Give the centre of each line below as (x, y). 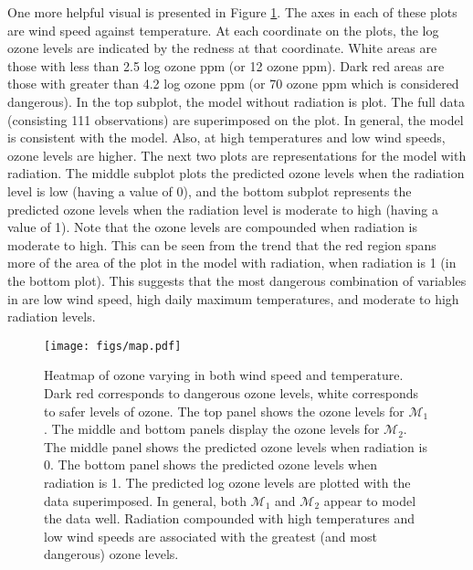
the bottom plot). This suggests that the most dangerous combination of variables (237, 280)
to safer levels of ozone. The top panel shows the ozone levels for (224, 411)
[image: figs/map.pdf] (113, 346)
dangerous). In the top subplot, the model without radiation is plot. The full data (236, 101)
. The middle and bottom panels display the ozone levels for (212, 429)
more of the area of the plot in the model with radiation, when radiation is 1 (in (232, 263)
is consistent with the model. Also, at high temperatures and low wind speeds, (226, 137)
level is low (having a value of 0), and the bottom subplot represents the (210, 190)
